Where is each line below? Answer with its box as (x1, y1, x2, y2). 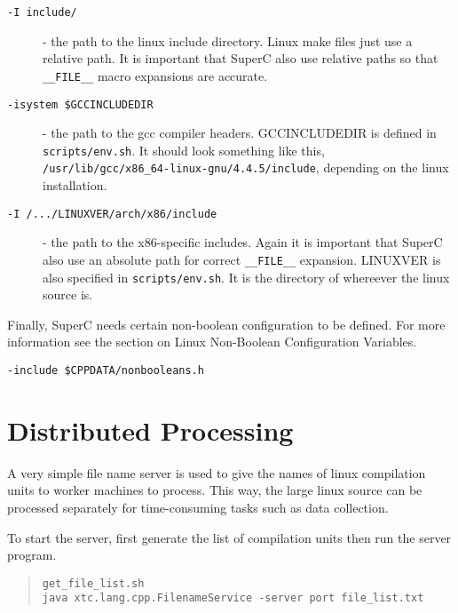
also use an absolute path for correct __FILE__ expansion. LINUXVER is (43, 250, 441, 268)
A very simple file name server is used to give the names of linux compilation (7, 463, 426, 482)
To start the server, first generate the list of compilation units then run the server (7, 528, 452, 546)
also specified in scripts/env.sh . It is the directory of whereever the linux (43, 267, 450, 286)
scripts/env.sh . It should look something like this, (43, 140, 325, 159)
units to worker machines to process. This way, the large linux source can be (7, 481, 422, 499)
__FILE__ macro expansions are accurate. (43, 66, 268, 84)
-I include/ (7, 6, 77, 19)
